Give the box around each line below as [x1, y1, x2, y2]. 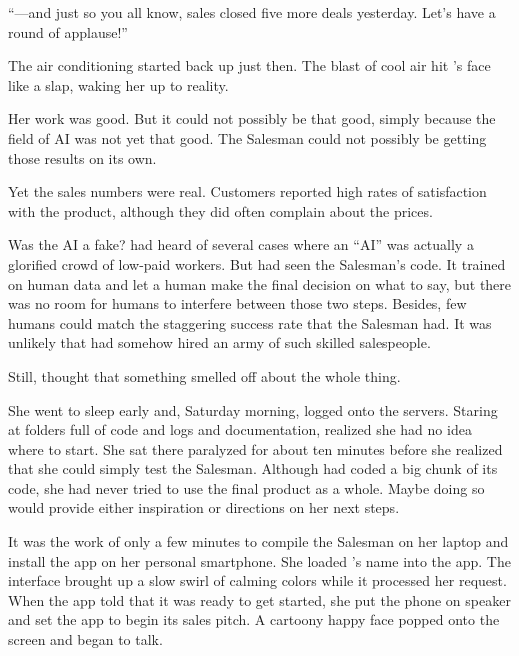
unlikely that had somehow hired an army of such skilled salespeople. [8, 332, 431, 353]
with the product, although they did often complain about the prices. [8, 200, 433, 221]
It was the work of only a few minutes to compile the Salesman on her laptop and [8, 531, 509, 552]
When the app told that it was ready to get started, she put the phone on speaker [8, 589, 511, 610]
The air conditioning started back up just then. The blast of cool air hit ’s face [8, 55, 491, 76]
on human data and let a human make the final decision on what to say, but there [8, 273, 512, 294]
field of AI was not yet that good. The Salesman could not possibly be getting [8, 127, 487, 148]
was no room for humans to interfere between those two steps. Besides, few [8, 293, 467, 314]
